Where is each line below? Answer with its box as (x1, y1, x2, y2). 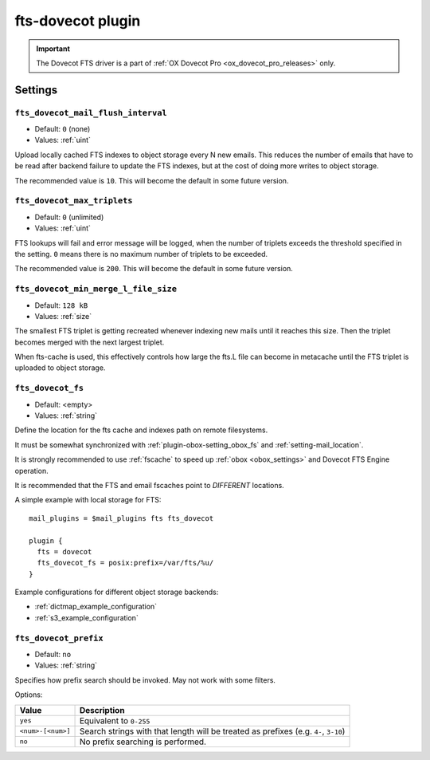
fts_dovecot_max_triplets (14, 195, 133, 207)
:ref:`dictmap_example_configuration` (34, 602, 158, 612)
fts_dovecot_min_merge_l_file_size (14, 284, 178, 294)
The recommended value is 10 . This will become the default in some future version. (14, 175, 289, 185)
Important (36, 44, 71, 53)
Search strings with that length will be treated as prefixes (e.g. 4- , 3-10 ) (79, 726, 346, 737)
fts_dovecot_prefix (14, 632, 104, 644)
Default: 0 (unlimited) (34, 212, 104, 222)
